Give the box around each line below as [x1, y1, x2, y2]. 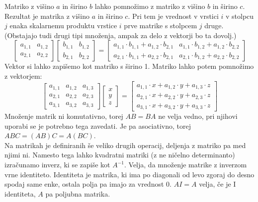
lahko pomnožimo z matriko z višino [94, 1, 205, 11]
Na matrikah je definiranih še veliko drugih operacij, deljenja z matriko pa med [4, 140, 246, 150]
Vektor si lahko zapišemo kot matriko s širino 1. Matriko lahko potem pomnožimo [4, 61, 254, 71]
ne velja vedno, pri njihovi [158, 111, 238, 121]
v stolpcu [226, 10, 254, 21]
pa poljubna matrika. [45, 188, 110, 199]
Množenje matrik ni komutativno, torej [4, 111, 123, 121]
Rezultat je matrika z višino [4, 10, 90, 21]
